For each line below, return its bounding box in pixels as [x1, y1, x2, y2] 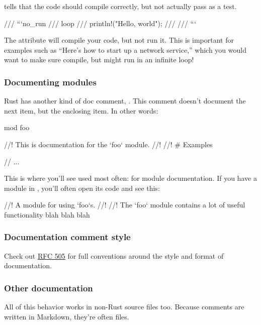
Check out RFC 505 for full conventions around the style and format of [4, 250, 224, 261]
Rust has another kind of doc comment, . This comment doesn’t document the [4, 95, 246, 106]
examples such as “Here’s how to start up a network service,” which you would [4, 44, 246, 55]
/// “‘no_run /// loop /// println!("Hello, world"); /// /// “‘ [4, 18, 197, 28]
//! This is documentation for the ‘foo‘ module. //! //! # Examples [4, 139, 213, 149]
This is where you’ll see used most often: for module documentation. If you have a [4, 173, 257, 183]
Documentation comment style [4, 231, 131, 243]
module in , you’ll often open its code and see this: [4, 182, 160, 193]
